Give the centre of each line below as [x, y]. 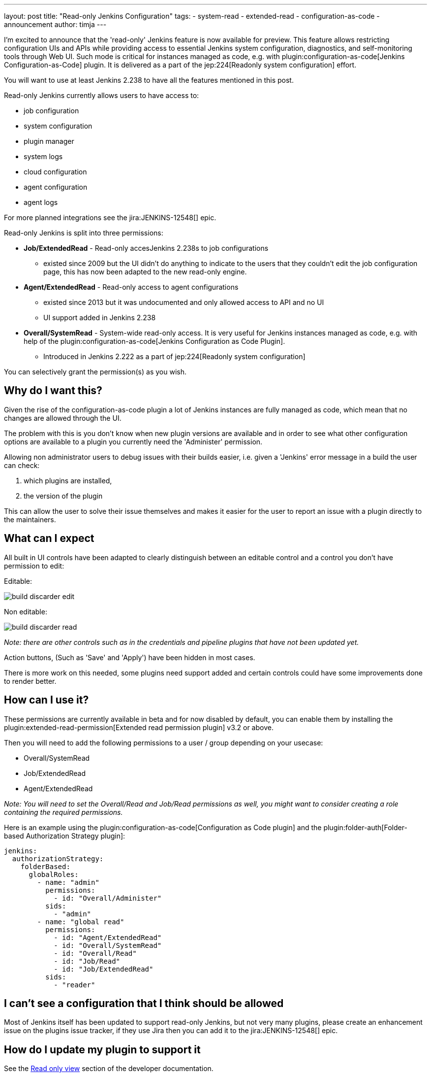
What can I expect [49, 538]
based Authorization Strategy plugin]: [65, 836]
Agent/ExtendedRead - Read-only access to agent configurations [131, 287]
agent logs [41, 202]
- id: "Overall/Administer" [108, 898]
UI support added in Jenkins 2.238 [100, 318]
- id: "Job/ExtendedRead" [104, 969]
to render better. [30, 681]
